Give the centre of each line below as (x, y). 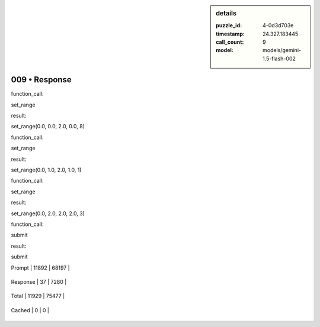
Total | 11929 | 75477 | (38, 296)
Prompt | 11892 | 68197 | (41, 268)
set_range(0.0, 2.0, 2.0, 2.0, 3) (48, 213)
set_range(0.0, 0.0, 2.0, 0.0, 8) (48, 127)
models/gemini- (282, 50)
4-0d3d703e (278, 25)
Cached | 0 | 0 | (30, 310)
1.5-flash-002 (279, 59)
